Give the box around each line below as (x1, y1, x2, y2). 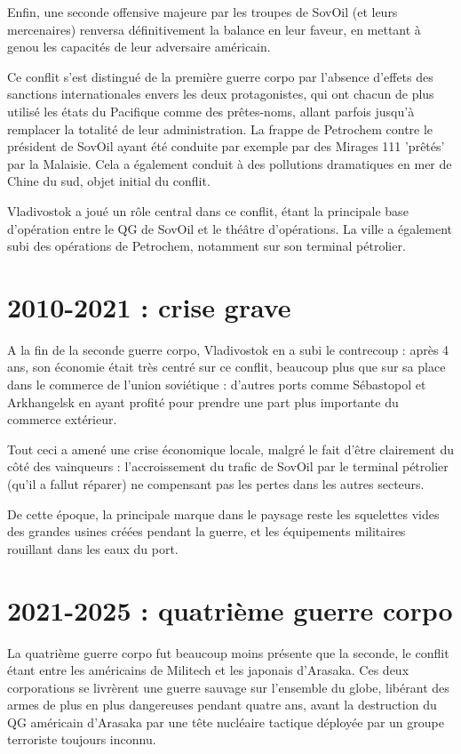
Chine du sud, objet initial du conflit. (7, 172, 211, 190)
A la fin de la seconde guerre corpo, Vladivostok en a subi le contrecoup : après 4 (7, 340, 449, 358)
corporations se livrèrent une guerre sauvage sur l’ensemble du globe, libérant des (7, 678, 449, 696)
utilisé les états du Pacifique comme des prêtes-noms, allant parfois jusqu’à (7, 101, 415, 120)
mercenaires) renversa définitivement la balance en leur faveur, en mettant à (7, 20, 421, 38)
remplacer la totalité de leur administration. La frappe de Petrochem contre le (7, 119, 433, 138)
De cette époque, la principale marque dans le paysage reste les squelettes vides (7, 504, 440, 523)
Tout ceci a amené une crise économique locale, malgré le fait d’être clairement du (7, 439, 454, 458)
